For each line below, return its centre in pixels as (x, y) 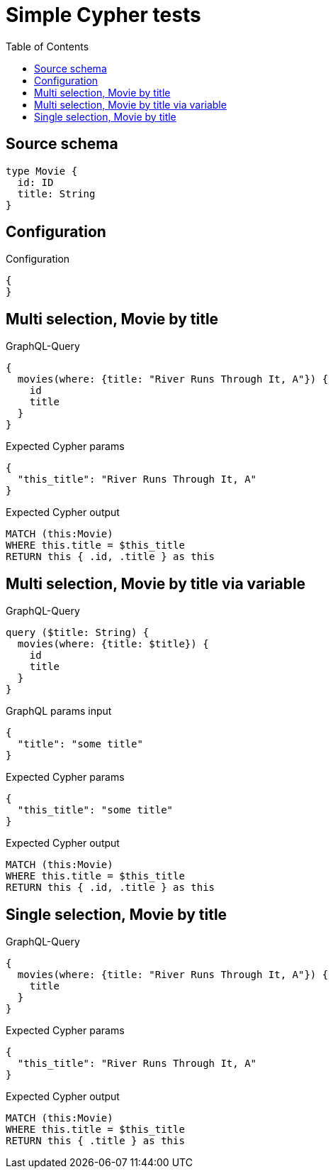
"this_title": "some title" (95, 810)
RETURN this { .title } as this (95, 1140)
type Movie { (42, 171)
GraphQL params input (59, 711)
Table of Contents (47, 46)
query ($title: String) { (78, 633)
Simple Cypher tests (103, 15)
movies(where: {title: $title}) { (113, 644)
